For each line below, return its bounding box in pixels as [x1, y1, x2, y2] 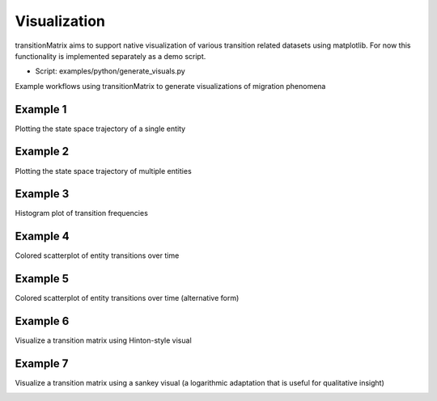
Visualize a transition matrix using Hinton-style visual [15, 336, 192, 345]
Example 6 [15, 314, 70, 328]
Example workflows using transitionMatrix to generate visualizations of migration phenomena [15, 81, 326, 91]
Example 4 [15, 230, 70, 243]
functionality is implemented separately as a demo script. [15, 51, 206, 61]
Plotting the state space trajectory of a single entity [15, 124, 186, 133]
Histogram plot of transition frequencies [15, 209, 149, 218]
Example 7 [15, 357, 69, 370]
